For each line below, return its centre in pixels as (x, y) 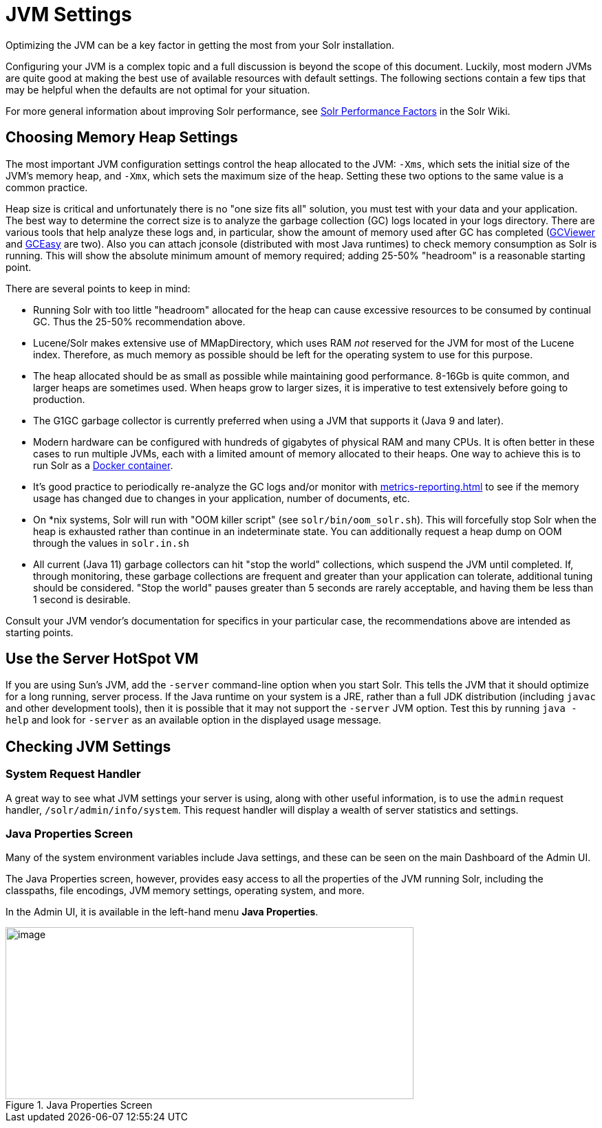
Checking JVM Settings (88, 746)
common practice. (47, 187)
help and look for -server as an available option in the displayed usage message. (194, 720)
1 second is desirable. (82, 599)
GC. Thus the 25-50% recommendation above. (139, 321)
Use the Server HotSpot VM (102, 659)
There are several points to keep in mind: (98, 288)
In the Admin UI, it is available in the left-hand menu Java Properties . (162, 912)
